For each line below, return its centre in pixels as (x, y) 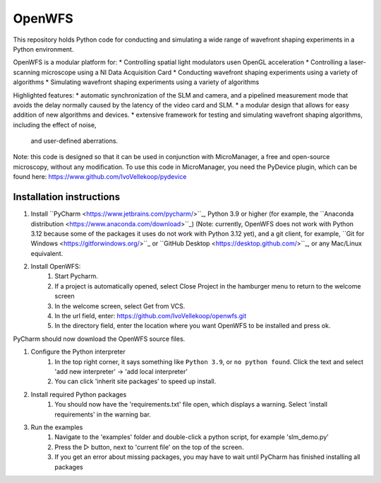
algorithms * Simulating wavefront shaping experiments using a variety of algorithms (136, 82)
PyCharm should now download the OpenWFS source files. (99, 339)
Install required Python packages (79, 394)
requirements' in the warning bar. (103, 414)
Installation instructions (66, 197)
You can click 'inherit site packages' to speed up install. (135, 381)
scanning (26, 72)
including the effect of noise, (55, 124)
